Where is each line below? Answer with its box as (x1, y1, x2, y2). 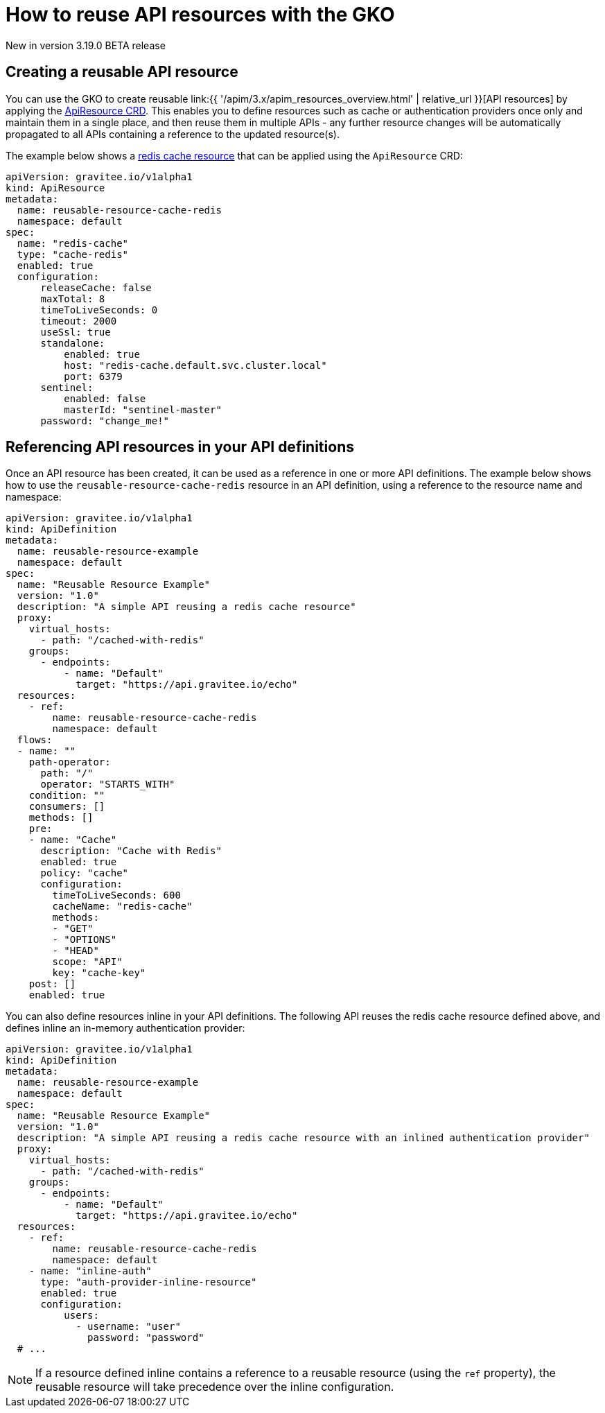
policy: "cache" (40, 867, 129, 879)
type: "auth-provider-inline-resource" (40, 1276, 257, 1288)
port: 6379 (64, 370, 123, 382)
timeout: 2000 (40, 315, 117, 327)
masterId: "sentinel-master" (64, 404, 222, 415)
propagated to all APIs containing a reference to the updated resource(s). (6, 128, 340, 140)
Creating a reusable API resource (6, 63, 238, 81)
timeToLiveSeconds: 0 (40, 304, 158, 315)
